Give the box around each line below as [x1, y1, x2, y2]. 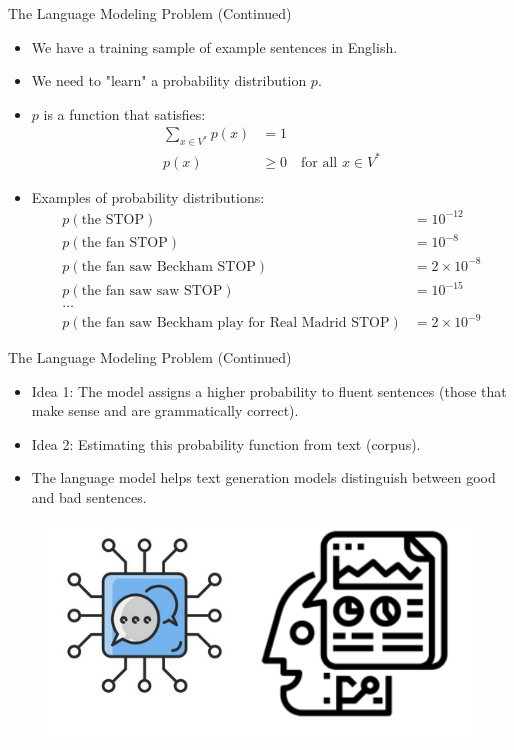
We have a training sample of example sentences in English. [31, 36, 398, 57]
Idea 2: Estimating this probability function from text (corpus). [31, 433, 421, 454]
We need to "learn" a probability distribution [31, 70, 307, 91]
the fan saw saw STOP [81, 284, 223, 299]
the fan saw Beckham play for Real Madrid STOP [81, 316, 390, 330]
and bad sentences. [31, 486, 147, 507]
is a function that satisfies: [43, 103, 206, 124]
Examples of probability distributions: [31, 186, 265, 207]
